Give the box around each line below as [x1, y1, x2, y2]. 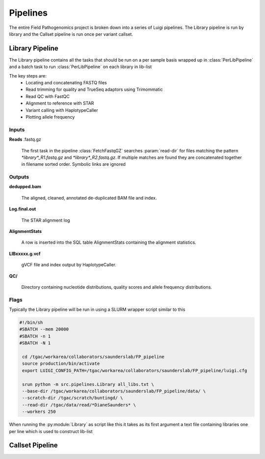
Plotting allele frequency [26, 114, 75, 120]
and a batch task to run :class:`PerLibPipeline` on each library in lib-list [9, 64, 152, 70]
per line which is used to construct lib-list [9, 428, 93, 434]
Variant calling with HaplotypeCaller [26, 107, 98, 113]
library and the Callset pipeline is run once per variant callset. [9, 31, 133, 37]
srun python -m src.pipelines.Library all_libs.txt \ [22, 382, 154, 387]
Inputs [9, 126, 25, 133]
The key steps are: [9, 73, 47, 78]
